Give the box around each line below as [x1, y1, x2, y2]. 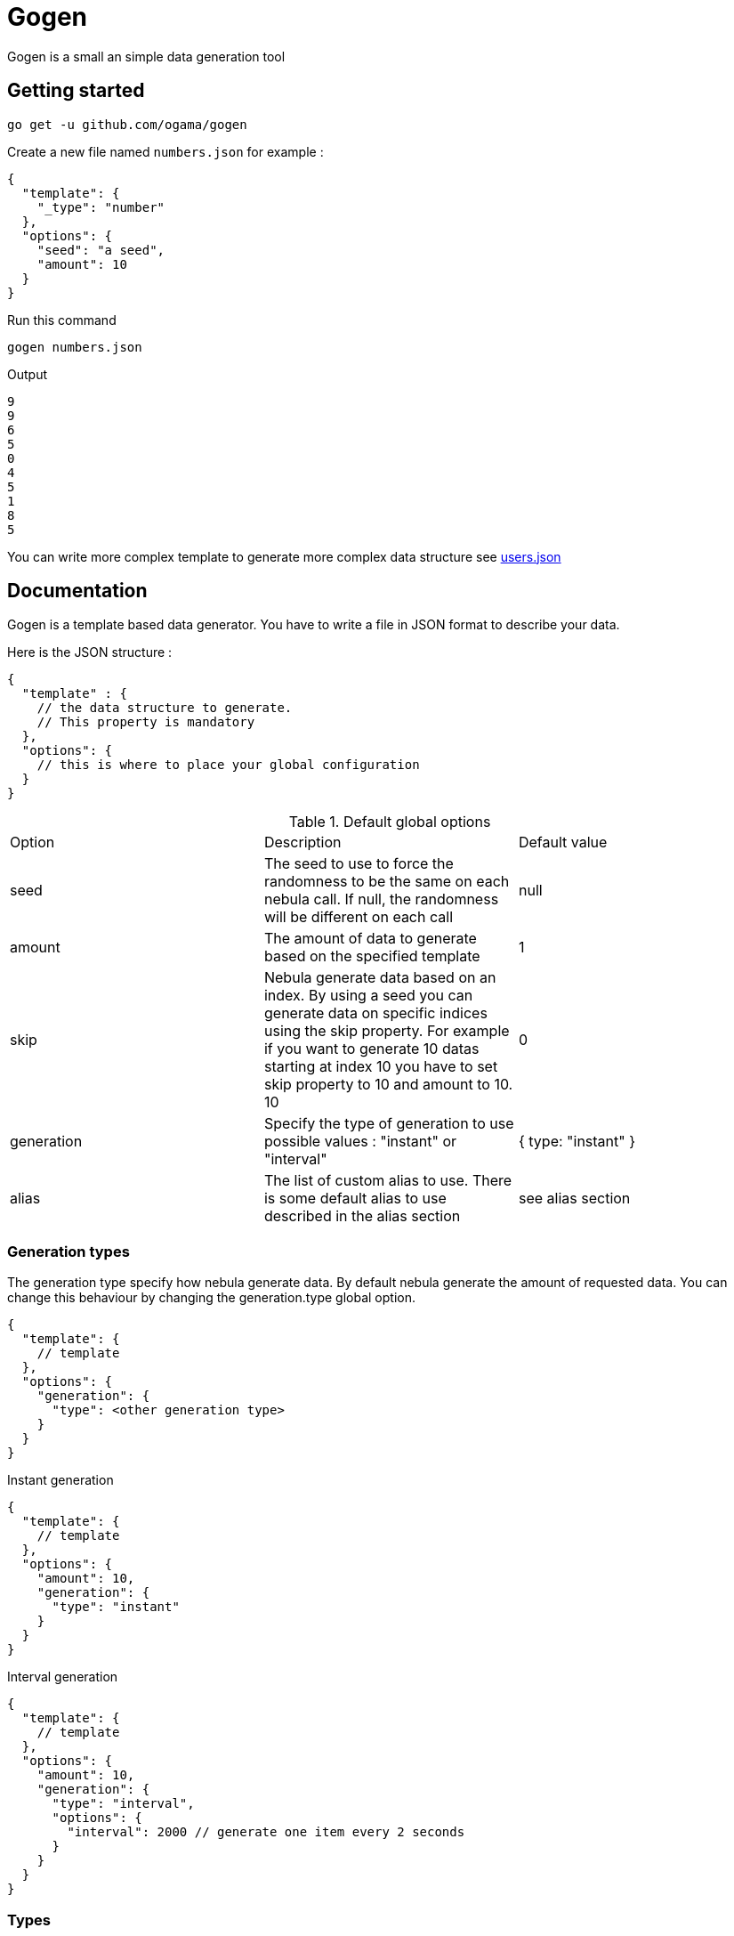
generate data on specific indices [263, 1004, 488, 1023]
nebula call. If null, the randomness [263, 890, 499, 909]
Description [263, 833, 342, 852]
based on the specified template [263, 947, 480, 966]
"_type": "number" [36, 199, 165, 215]
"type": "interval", [52, 1796, 195, 1811]
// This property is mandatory [36, 715, 255, 730]
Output [7, 366, 47, 382]
